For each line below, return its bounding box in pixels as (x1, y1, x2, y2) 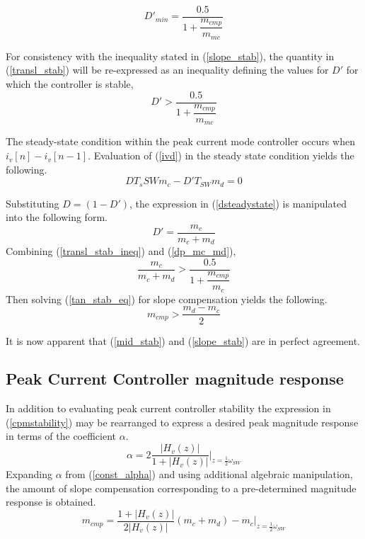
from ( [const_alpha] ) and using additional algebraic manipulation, (65, 467, 353, 482)
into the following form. (6, 210, 108, 225)
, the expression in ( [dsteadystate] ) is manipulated (129, 195, 347, 210)
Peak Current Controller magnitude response (6, 368, 344, 390)
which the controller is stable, (6, 76, 134, 91)
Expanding (6, 467, 52, 482)
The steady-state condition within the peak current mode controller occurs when (6, 134, 355, 149)
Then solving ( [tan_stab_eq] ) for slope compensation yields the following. (6, 291, 328, 306)
